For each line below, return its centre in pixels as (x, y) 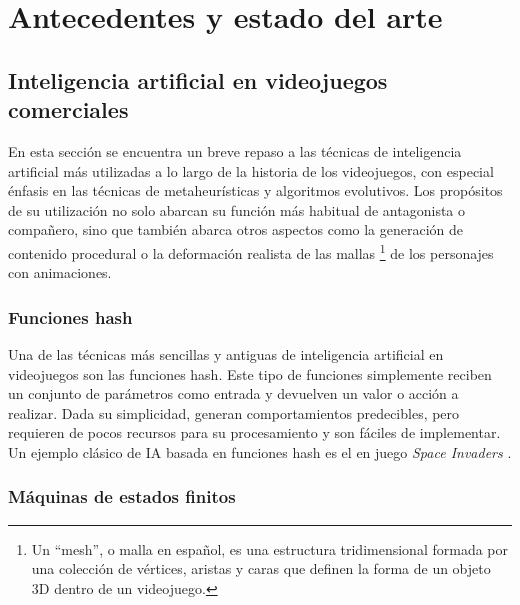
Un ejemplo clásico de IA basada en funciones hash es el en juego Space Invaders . (260, 451)
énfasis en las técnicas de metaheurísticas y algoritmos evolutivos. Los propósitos (255, 190)
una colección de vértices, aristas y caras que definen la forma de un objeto (261, 568)
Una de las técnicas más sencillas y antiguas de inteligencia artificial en (226, 354)
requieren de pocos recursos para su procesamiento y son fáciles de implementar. (254, 432)
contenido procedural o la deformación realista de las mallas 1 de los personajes (251, 251)
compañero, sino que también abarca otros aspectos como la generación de (236, 229)
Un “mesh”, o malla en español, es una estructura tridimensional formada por (269, 548)
